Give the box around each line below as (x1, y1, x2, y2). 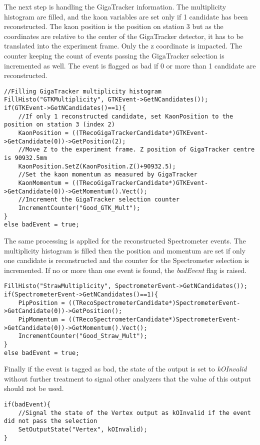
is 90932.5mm (4, 154, 47, 161)
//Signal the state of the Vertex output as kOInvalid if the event (18, 409, 251, 416)
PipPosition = (18, 299, 65, 306)
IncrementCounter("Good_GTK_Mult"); (18, 204, 140, 211)
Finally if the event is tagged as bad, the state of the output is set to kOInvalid (4, 363, 247, 374)
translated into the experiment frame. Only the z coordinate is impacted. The (4, 40, 242, 51)
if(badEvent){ (4, 400, 51, 408)
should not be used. (4, 383, 64, 393)
